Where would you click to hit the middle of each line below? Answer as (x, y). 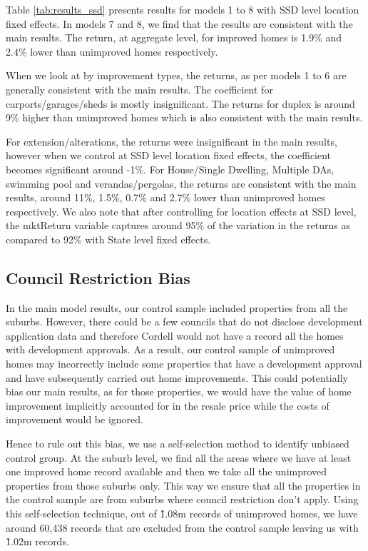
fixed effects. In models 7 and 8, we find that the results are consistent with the (179, 23)
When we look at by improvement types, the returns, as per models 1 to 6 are (176, 75)
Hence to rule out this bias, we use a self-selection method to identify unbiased (178, 444)
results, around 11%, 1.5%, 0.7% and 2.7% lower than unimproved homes (165, 197)
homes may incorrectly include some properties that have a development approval (184, 364)
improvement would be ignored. (75, 419)
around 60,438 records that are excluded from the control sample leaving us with (182, 527)
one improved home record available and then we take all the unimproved (167, 471)
